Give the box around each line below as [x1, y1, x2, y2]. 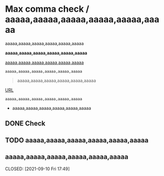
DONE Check [5, 119, 46, 128]
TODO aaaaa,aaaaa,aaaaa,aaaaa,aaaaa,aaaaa [5, 136, 149, 144]
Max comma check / [5, 3, 89, 15]
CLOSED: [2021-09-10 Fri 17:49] [5, 166, 70, 172]
